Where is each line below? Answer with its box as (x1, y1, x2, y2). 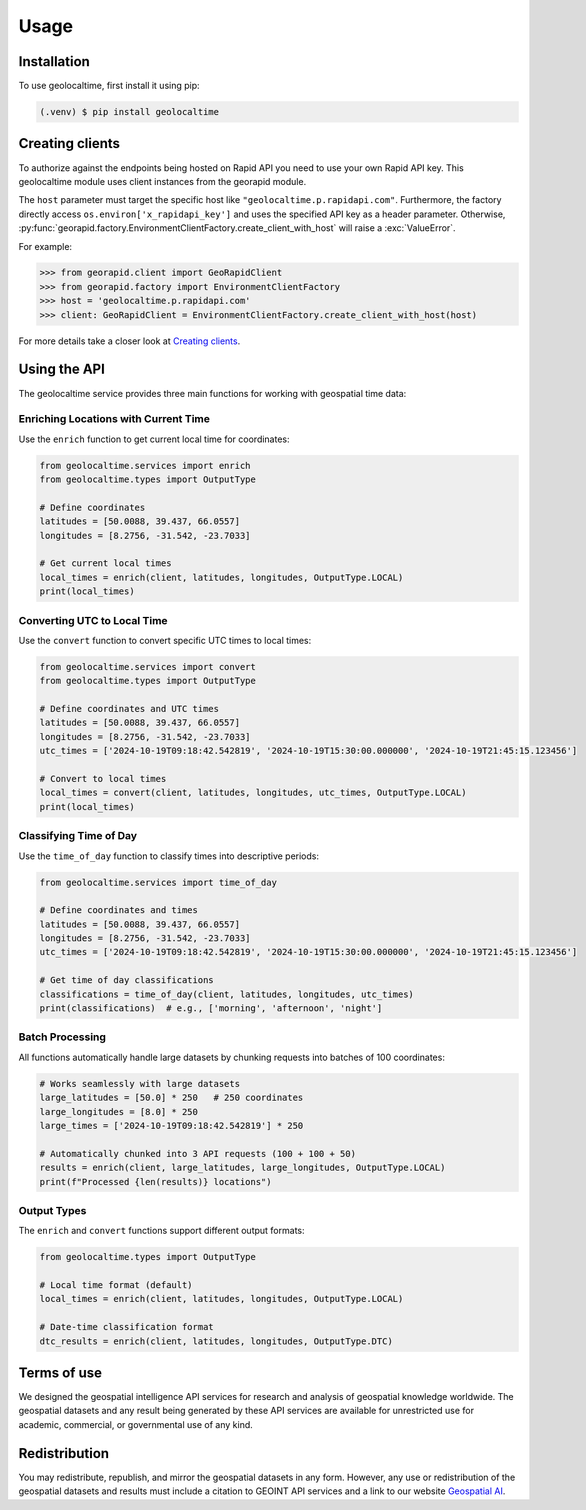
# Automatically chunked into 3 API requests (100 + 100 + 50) (39, 1148, 357, 1159)
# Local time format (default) (39, 1280, 194, 1290)
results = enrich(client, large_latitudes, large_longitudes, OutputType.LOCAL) (39, 1162, 446, 1174)
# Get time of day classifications (39, 975, 214, 986)
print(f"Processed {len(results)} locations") (39, 1176, 272, 1187)
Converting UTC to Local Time (18, 613, 169, 627)
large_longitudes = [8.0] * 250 (39, 1106, 199, 1117)
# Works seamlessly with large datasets (39, 1078, 240, 1089)
